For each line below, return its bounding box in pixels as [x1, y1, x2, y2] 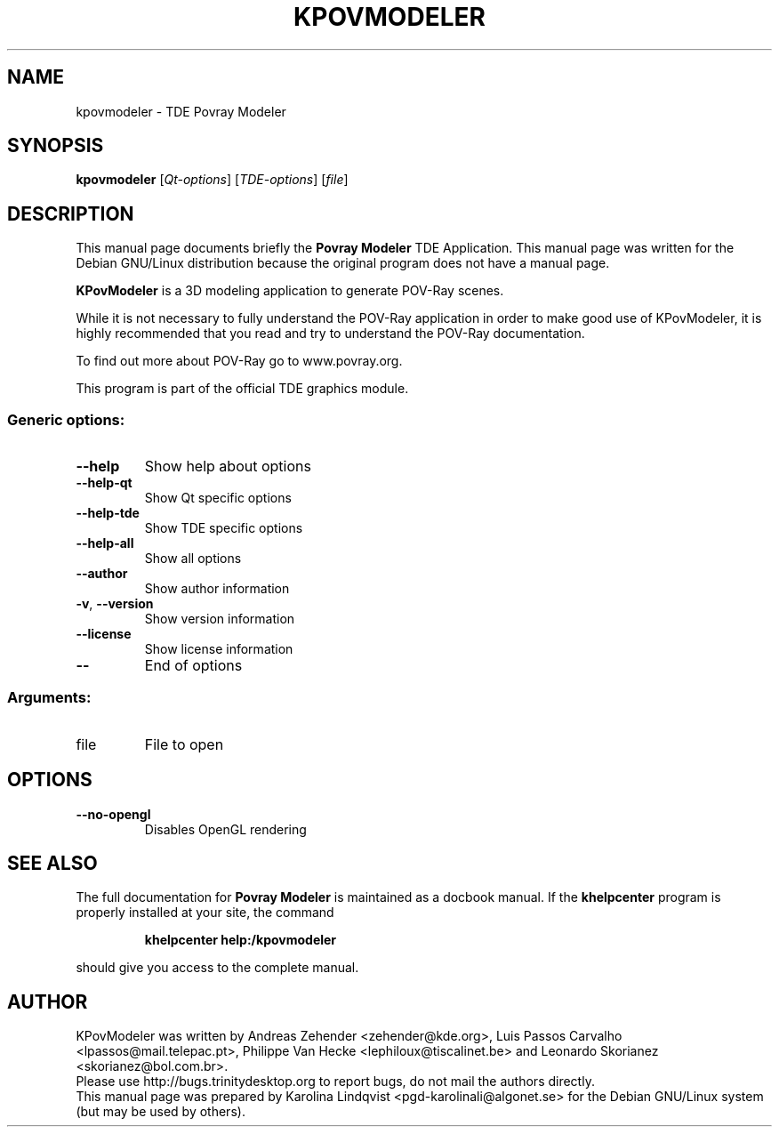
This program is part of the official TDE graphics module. [76, 381, 409, 397]
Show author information [144, 581, 290, 597]
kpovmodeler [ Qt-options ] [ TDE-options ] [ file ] [76, 172, 349, 188]
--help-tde [76, 505, 140, 521]
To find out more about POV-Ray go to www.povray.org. [76, 353, 403, 369]
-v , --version [76, 596, 154, 612]
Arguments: [7, 688, 92, 707]
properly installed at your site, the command [76, 905, 334, 921]
